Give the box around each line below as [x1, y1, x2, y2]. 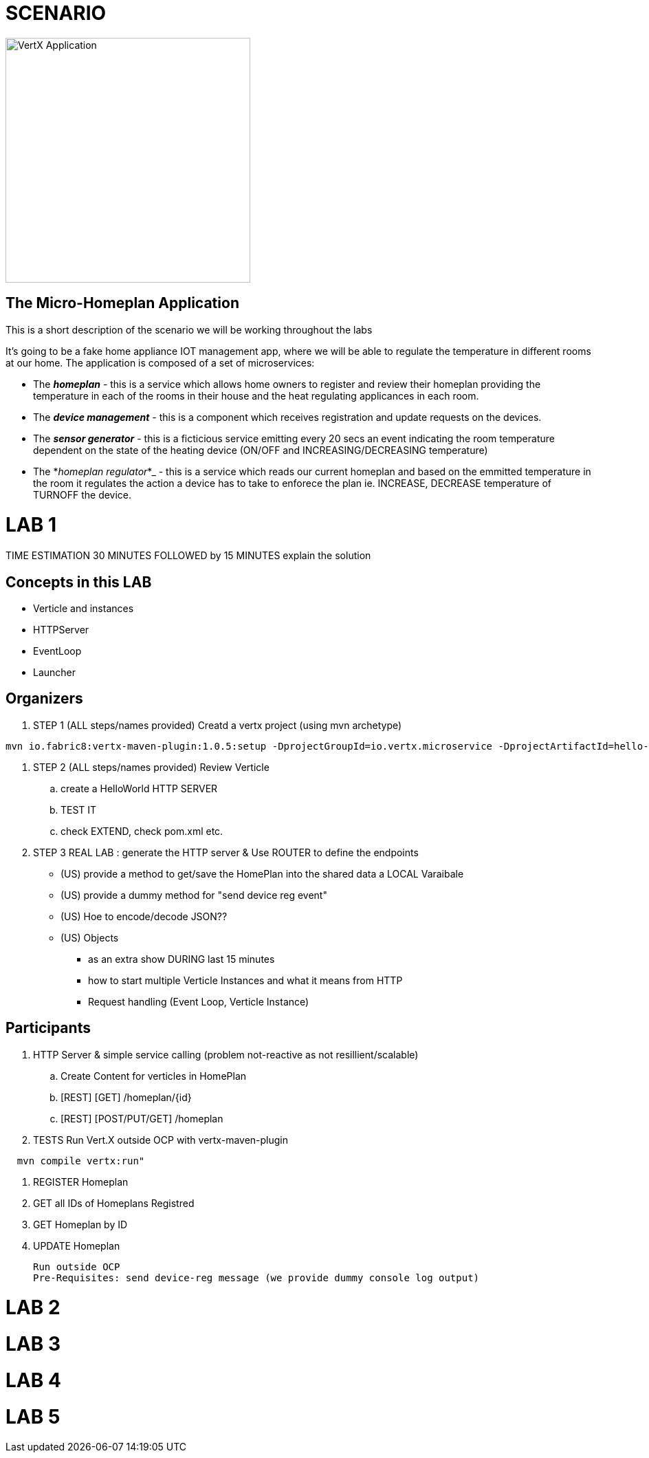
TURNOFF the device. [33, 488, 132, 501]
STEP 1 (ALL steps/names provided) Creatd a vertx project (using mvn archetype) [33, 719, 402, 731]
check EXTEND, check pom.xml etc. [60, 825, 223, 837]
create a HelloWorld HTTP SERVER [60, 782, 218, 794]
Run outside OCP [33, 1261, 120, 1272]
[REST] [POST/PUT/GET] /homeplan [60, 1112, 223, 1124]
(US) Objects [60, 931, 119, 944]
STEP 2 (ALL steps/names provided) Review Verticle [33, 761, 269, 773]
